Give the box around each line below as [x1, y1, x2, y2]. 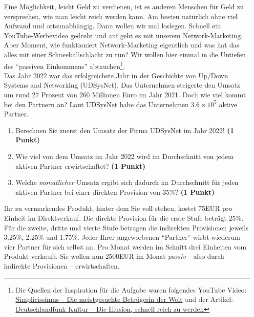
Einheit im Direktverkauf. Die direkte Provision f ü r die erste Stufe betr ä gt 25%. [4, 212, 244, 223]
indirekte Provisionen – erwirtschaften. [4, 260, 120, 271]
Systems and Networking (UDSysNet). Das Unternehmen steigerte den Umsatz [4, 80, 240, 90]
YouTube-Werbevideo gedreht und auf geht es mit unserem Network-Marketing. [4, 30, 243, 40]
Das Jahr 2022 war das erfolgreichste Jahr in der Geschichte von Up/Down [4, 70, 228, 80]
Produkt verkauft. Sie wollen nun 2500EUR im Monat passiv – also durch [4, 251, 224, 261]
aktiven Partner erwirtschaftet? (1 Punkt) [15, 160, 146, 171]
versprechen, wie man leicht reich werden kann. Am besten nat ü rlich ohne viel [4, 11, 238, 21]
